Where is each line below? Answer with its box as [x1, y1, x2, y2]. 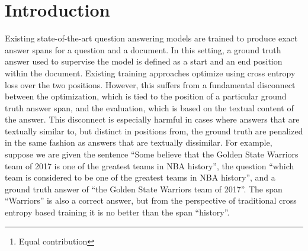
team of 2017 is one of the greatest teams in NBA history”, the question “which [5, 159, 294, 172]
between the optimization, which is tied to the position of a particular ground [5, 90, 287, 102]
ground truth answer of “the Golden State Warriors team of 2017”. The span [5, 182, 283, 195]
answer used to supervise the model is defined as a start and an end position [5, 55, 283, 67]
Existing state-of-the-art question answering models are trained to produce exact [5, 32, 298, 44]
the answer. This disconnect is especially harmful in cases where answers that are [5, 113, 300, 125]
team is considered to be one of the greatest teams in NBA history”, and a [5, 171, 275, 184]
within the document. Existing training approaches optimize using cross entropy [5, 66, 296, 79]
